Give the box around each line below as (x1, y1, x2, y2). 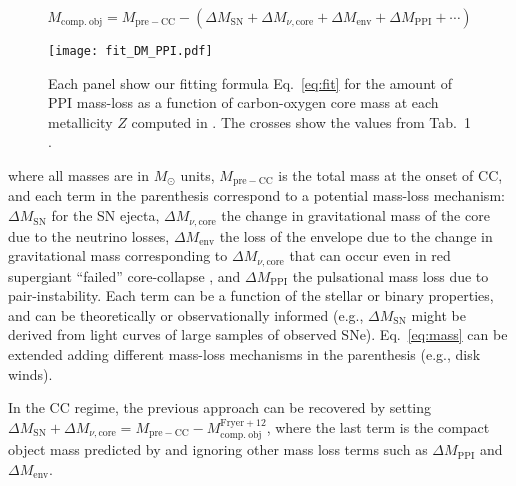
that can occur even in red (289, 245, 451, 266)
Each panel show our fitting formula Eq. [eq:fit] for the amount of (48, 72, 452, 93)
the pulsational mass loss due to (292, 265, 489, 286)
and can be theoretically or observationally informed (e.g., (8, 304, 364, 325)
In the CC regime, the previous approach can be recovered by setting (8, 397, 432, 418)
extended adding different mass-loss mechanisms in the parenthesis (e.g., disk (8, 343, 481, 364)
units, (180, 165, 215, 186)
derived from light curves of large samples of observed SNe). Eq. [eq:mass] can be (8, 324, 508, 345)
